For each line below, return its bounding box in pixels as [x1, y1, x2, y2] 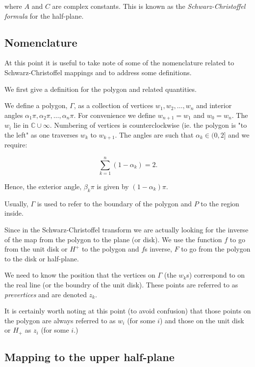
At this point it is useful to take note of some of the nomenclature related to [4, 57, 234, 68]
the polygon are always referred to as [4, 315, 116, 325]
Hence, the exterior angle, [4, 181, 82, 191]
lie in [13, 120, 29, 130]
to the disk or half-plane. [4, 253, 79, 263]
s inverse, [145, 244, 172, 254]
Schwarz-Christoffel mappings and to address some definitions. [4, 67, 192, 77]
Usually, [4, 198, 28, 208]
